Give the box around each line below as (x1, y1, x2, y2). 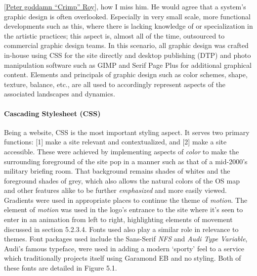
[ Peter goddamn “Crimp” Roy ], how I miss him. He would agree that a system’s (4, 1, 246, 11)
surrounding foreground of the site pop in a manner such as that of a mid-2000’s (4, 156, 248, 166)
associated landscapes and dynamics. (4, 89, 115, 99)
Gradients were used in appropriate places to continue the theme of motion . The (4, 194, 248, 205)
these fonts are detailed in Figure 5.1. (4, 263, 117, 273)
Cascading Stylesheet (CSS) (4, 108, 101, 118)
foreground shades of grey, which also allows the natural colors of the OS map (4, 175, 240, 185)
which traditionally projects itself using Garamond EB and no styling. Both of (4, 253, 241, 263)
